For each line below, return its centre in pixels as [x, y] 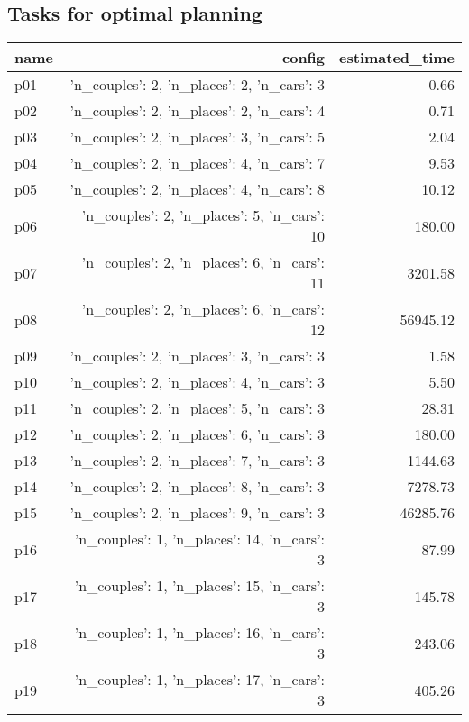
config [304, 58]
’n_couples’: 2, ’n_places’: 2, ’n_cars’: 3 [198, 85]
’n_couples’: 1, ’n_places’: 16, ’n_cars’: [200, 633]
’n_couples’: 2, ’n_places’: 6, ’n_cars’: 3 [198, 434]
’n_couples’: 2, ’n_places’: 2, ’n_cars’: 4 [198, 111]
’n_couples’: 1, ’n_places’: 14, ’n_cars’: [200, 539]
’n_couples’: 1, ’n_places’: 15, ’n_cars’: [200, 586]
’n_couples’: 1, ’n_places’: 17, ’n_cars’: [200, 680]
